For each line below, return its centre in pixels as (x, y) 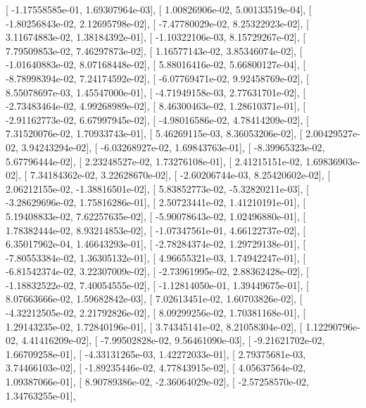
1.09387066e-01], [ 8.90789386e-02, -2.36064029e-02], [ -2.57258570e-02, (157, 382)
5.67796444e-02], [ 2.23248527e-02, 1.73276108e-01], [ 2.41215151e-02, (154, 161)
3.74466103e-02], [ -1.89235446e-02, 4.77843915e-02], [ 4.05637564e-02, (156, 368)
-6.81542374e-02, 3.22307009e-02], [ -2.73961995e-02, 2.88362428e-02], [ (157, 271)
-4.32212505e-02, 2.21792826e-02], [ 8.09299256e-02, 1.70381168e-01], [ (156, 313)
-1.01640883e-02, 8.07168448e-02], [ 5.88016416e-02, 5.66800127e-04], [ (156, 64)
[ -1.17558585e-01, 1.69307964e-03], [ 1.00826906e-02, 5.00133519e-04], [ (159, 9)
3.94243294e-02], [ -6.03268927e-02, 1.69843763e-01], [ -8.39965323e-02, (173, 147)
